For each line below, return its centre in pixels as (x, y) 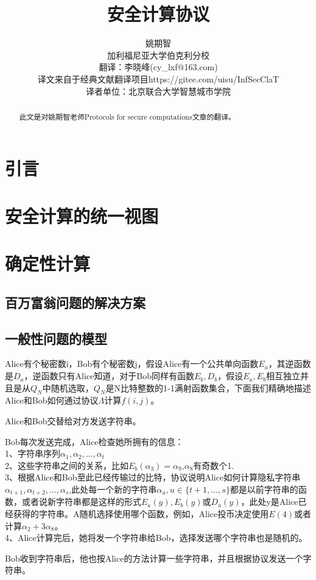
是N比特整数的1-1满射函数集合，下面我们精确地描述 (208, 387)
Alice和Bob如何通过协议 (52, 400)
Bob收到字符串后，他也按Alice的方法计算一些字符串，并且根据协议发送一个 (154, 558)
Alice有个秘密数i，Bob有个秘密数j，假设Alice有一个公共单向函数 (132, 364)
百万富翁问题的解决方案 (75, 302)
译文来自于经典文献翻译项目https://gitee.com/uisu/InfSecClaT (158, 78)
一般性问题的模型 (56, 338)
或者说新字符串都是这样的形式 (81, 502)
